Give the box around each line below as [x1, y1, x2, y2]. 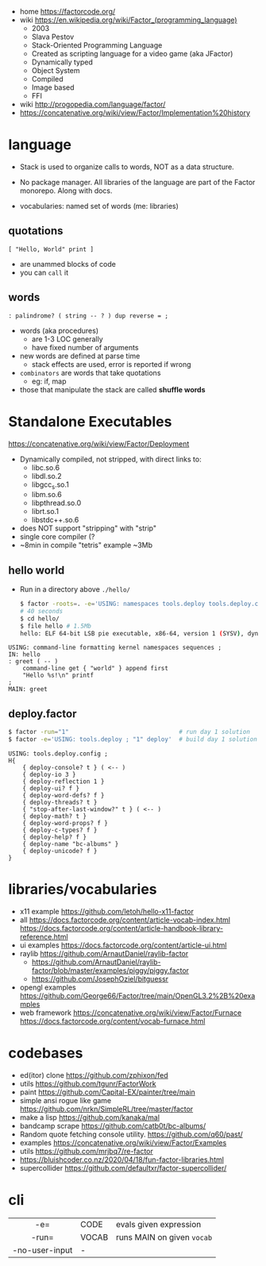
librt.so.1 [31, 507, 60, 516]
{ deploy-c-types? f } [22, 826, 98, 835]
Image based [31, 83, 75, 92]
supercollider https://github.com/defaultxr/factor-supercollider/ [19, 1163, 227, 1172]
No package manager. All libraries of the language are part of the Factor [19, 177, 256, 187]
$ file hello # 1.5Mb [19, 622, 91, 630]
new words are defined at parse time [19, 351, 141, 361]
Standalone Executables [8, 412, 172, 430]
